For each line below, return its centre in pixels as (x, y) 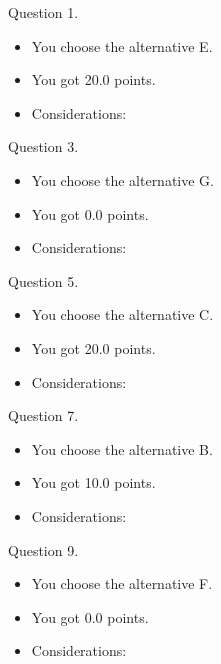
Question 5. (43, 280)
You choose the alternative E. (122, 45)
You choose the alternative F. (122, 583)
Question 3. (43, 146)
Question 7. (43, 415)
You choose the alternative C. (122, 314)
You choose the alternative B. (122, 448)
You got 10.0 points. (93, 482)
